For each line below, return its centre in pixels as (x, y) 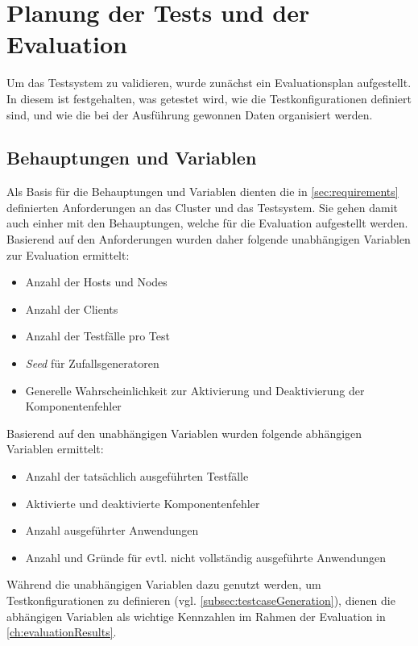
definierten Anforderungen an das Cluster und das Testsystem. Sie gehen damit (202, 207)
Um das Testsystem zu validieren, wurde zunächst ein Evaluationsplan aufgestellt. (209, 83)
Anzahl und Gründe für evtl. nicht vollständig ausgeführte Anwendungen (206, 557)
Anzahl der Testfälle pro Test (97, 336)
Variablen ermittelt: (55, 449)
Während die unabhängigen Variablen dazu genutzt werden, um (164, 584)
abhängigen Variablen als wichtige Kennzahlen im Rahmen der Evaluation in (196, 616)
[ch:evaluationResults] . (62, 632)
